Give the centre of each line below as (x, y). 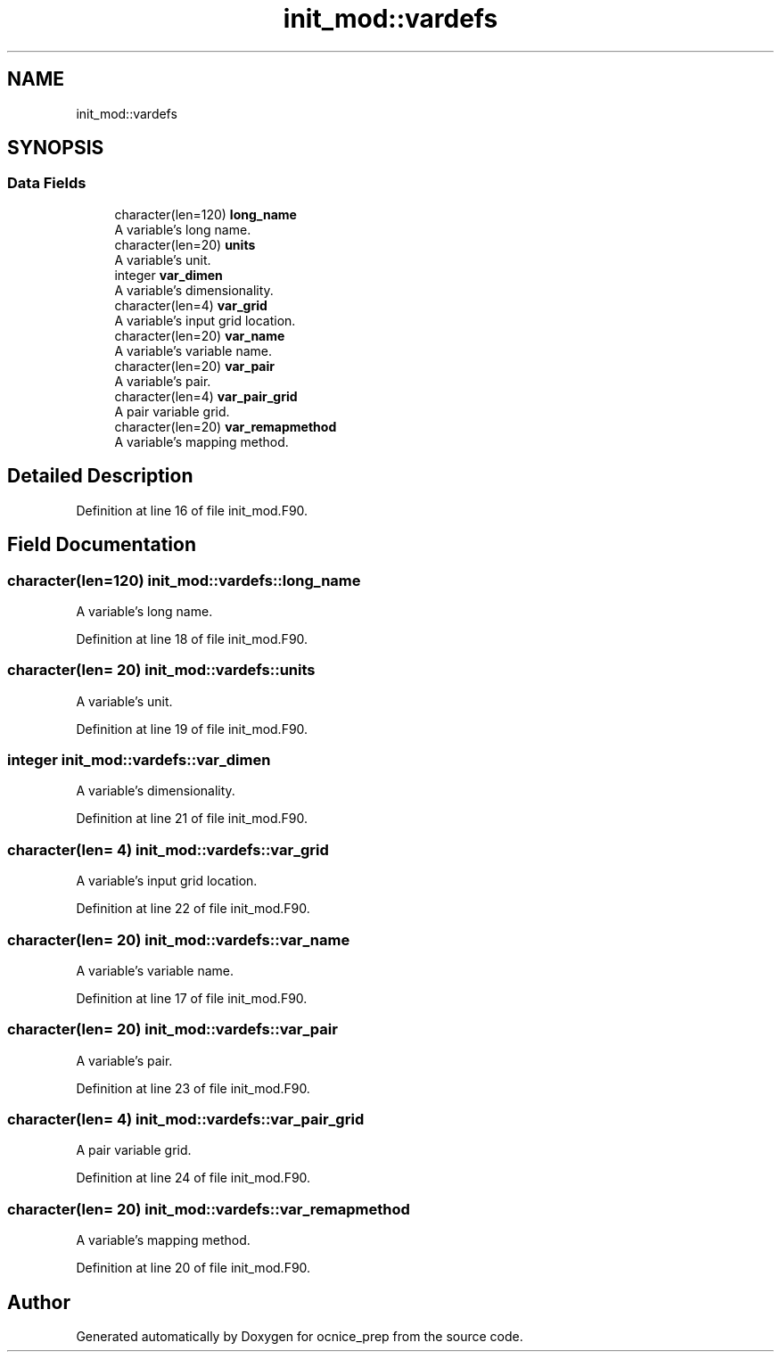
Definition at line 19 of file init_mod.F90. (192, 729)
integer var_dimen (169, 275)
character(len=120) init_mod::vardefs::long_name (184, 580)
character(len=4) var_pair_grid (206, 396)
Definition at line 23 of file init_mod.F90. (193, 1088)
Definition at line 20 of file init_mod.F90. (193, 1268)
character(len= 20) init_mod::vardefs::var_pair (173, 1030)
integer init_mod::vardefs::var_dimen (139, 760)
